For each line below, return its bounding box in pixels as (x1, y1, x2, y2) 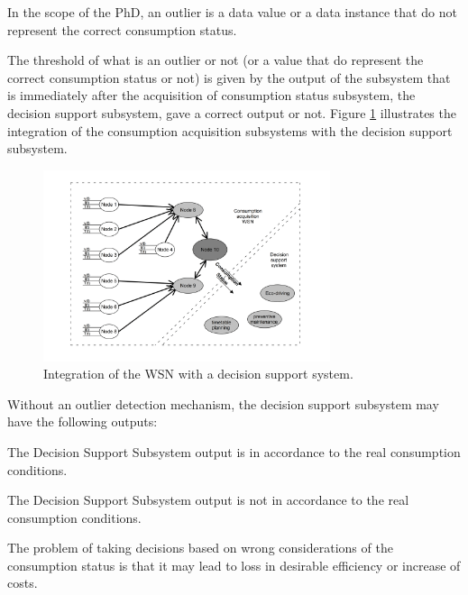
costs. (7, 573, 38, 592)
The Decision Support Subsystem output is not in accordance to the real (7, 490, 409, 509)
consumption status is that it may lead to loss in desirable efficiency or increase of (7, 555, 461, 574)
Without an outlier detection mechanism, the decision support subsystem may (7, 394, 439, 413)
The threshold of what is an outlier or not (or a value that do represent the (7, 50, 424, 69)
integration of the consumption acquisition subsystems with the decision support (7, 121, 453, 140)
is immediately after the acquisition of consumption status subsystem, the (7, 86, 416, 105)
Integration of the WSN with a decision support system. (43, 364, 353, 383)
